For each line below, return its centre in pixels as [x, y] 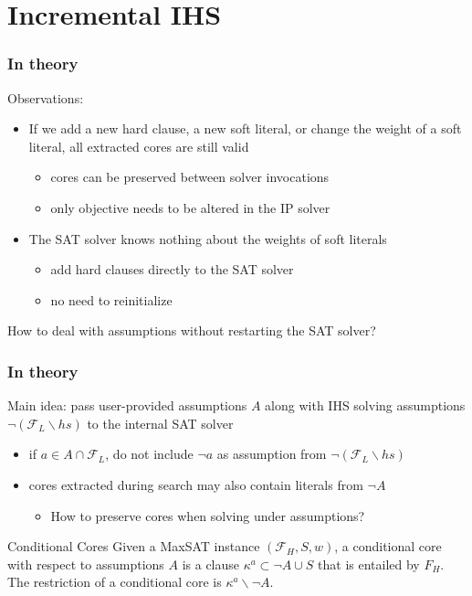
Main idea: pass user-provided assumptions [127, 405]
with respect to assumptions [86, 564]
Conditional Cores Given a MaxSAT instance [134, 546]
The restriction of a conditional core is [115, 582]
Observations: [46, 97]
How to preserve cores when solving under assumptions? [208, 515]
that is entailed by [369, 564]
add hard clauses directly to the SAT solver [172, 269]
